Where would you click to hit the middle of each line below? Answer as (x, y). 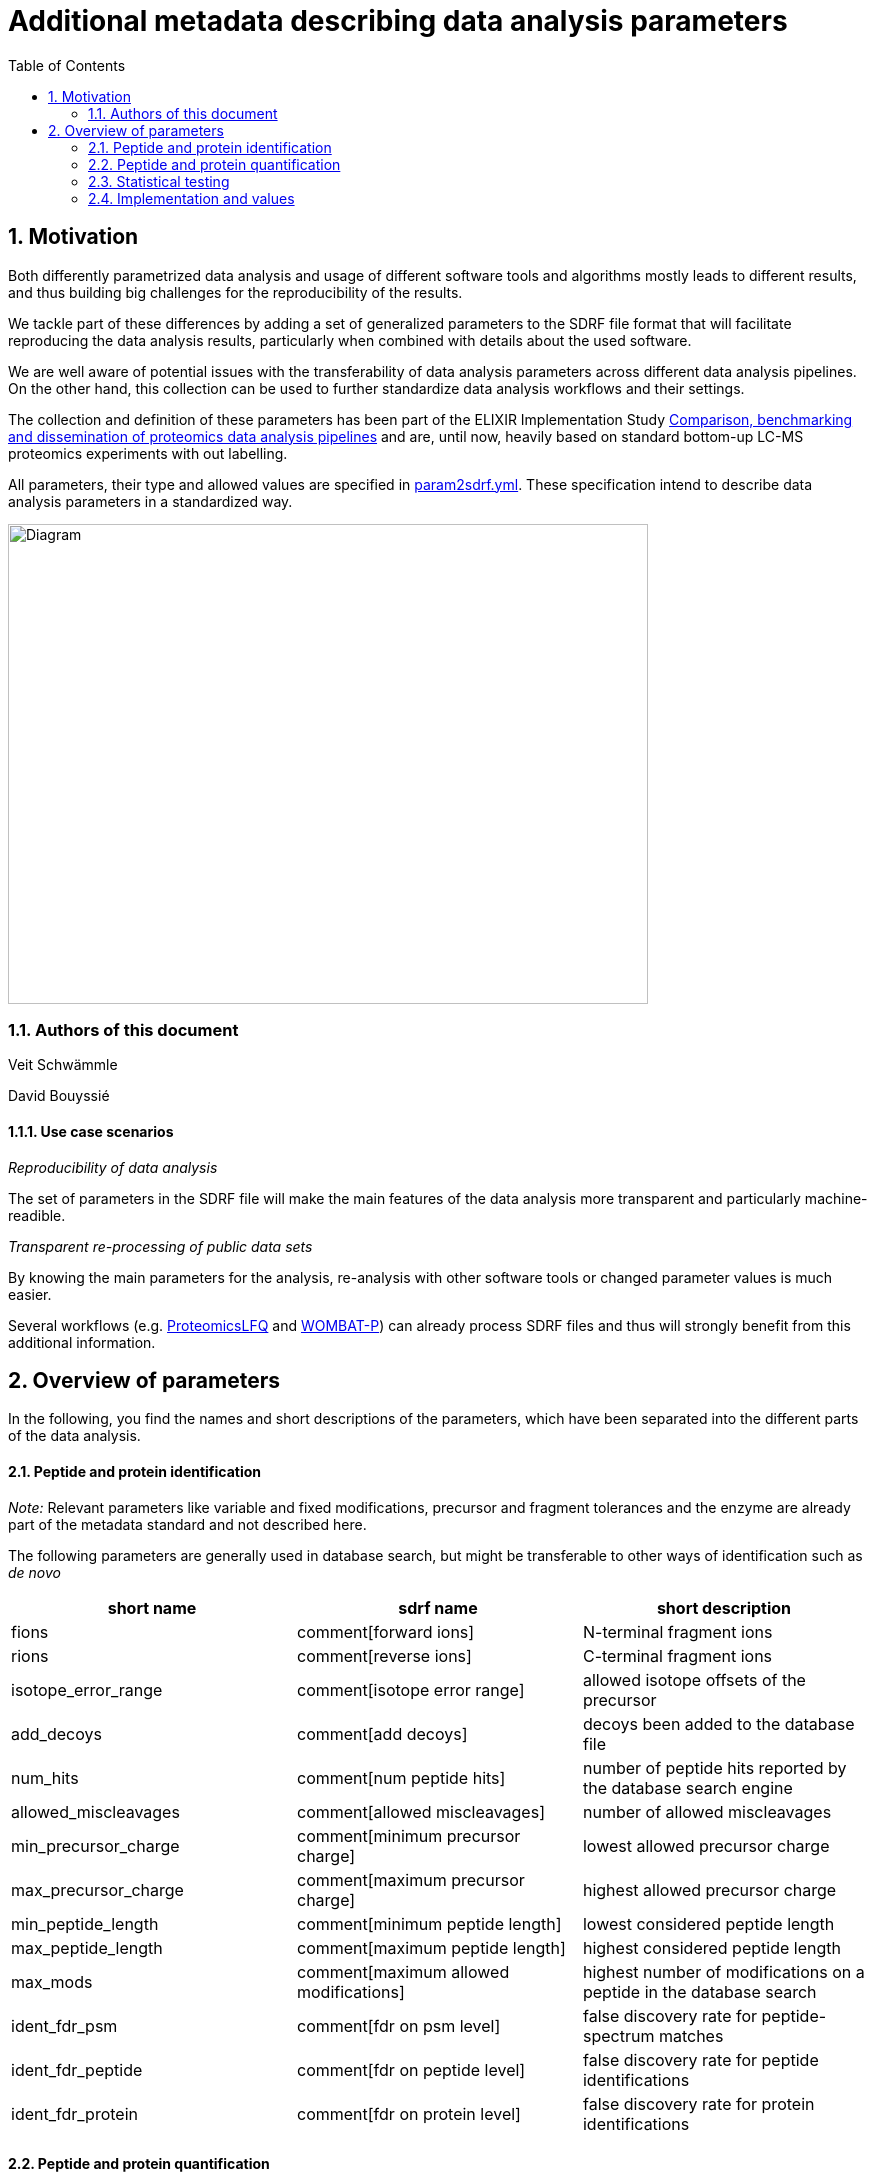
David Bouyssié (59, 1096)
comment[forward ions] (385, 1631)
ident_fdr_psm (64, 2025)
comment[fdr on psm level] (398, 2025)
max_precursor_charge (97, 1889)
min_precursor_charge (95, 1845)
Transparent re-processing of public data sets (160, 1246)
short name (152, 1607)
